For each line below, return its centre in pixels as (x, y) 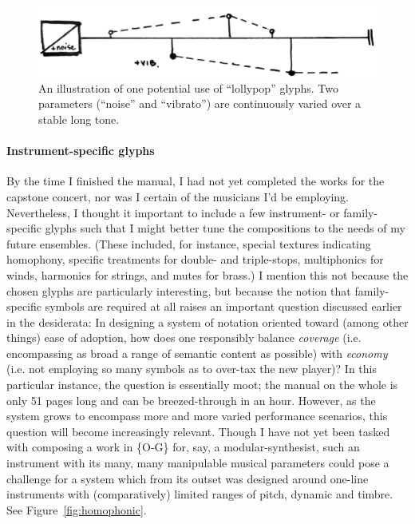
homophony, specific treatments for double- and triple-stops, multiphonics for (195, 259)
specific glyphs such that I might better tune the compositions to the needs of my (206, 228)
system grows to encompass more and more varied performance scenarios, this (197, 416)
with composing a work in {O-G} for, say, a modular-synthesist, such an (183, 447)
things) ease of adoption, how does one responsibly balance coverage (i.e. (184, 337)
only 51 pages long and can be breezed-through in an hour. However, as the (191, 400)
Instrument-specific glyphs (81, 151)
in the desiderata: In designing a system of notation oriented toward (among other (207, 322)
